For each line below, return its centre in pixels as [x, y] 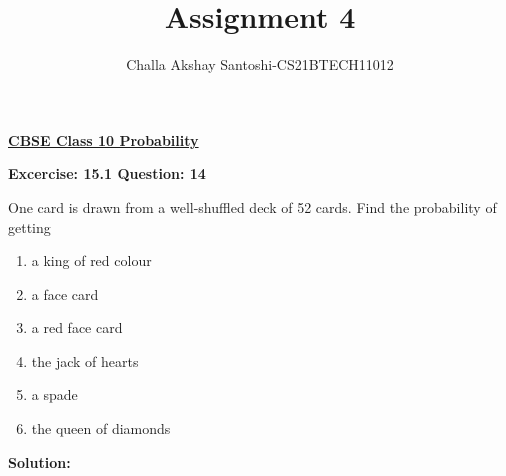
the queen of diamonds [101, 428]
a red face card [77, 327]
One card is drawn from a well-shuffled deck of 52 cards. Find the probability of [252, 206]
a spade [54, 394]
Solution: [39, 461]
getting [29, 226]
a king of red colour [91, 260]
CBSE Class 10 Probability [103, 139]
